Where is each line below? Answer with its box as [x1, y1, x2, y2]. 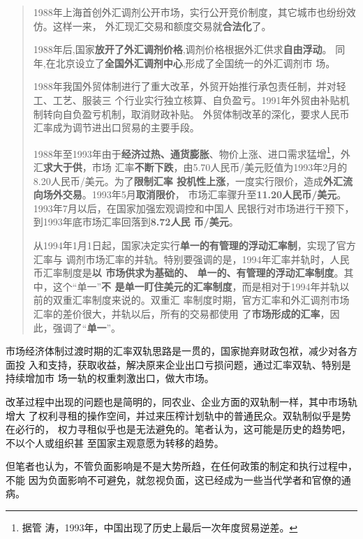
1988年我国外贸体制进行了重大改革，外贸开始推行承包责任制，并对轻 [33, 79, 346, 94]
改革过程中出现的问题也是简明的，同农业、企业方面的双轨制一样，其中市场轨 [6, 394, 357, 408]
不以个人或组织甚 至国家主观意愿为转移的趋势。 [6, 435, 224, 450]
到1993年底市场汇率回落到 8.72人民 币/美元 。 [33, 214, 239, 229]
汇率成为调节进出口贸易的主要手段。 [33, 120, 200, 135]
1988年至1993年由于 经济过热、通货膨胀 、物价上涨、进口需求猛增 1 [33, 144, 331, 161]
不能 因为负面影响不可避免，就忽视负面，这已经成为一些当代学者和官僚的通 [6, 472, 351, 487]
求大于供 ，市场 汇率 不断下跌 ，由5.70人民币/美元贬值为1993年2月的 [43, 160, 348, 174]
